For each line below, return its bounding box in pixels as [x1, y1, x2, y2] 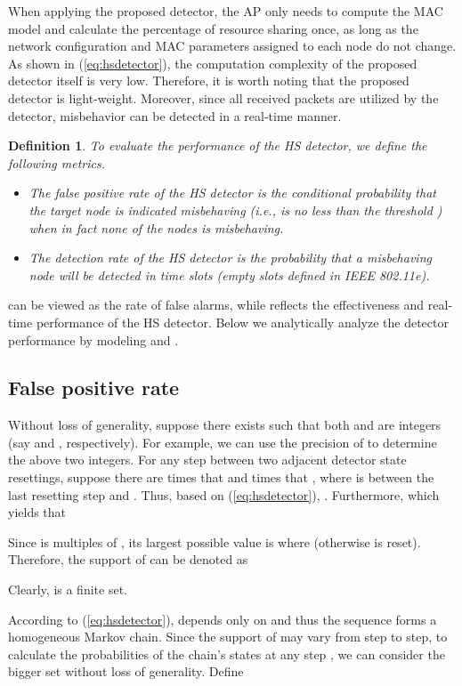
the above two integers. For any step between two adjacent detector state [8, 450, 407, 469]
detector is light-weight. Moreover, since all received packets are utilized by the [8, 88, 439, 107]
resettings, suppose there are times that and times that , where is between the [8, 468, 434, 487]
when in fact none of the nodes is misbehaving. [28, 218, 284, 237]
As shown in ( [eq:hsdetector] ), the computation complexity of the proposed [8, 53, 417, 72]
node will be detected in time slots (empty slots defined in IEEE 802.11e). [28, 265, 430, 284]
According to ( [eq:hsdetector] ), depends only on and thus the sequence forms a [8, 609, 437, 628]
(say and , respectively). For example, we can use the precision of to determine [8, 432, 437, 451]
